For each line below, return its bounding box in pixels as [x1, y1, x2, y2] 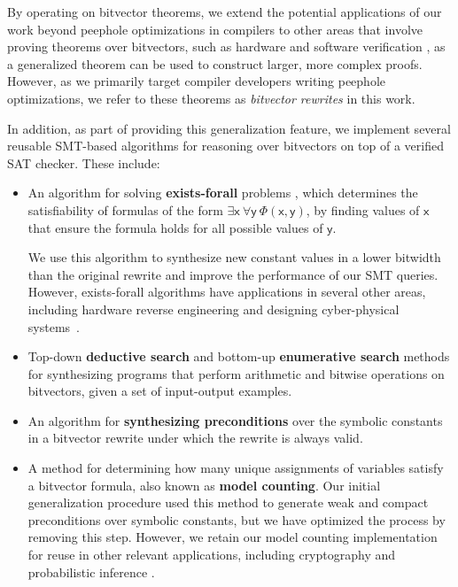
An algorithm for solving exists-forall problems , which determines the [27, 183, 418, 202]
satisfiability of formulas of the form [27, 200, 223, 219]
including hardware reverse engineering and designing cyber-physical [27, 299, 400, 318]
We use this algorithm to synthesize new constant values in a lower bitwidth [27, 248, 441, 266]
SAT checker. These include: [7, 153, 160, 172]
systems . [27, 317, 80, 336]
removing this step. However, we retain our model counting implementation [27, 528, 438, 546]
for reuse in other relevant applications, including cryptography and [27, 545, 396, 564]
